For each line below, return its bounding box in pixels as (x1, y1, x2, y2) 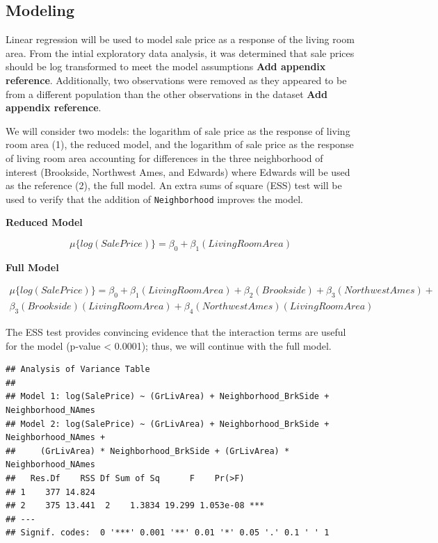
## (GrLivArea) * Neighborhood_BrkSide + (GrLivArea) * (6, 446, 290, 456)
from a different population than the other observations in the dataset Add (6, 86, 327, 101)
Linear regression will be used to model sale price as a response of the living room (6, 32, 355, 47)
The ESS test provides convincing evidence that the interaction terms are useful (6, 325, 346, 339)
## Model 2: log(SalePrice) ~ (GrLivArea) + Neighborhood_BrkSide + (6, 419, 330, 429)
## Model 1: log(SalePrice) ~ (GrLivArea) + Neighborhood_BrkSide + (6, 391, 330, 402)
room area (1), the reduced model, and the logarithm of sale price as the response (6, 137, 354, 152)
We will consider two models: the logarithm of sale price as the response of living (6, 123, 350, 138)
